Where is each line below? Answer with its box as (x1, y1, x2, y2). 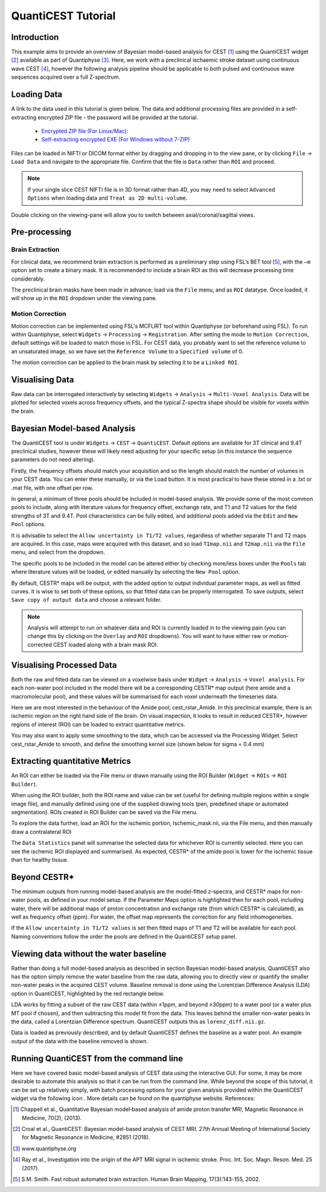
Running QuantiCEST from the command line (11, 1053, 184, 1064)
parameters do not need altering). (11, 456, 95, 463)
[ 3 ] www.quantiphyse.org (13, 1145, 77, 1152)
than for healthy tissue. (11, 856, 69, 863)
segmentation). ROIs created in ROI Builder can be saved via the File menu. (11, 808, 198, 816)
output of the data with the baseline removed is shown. (11, 1037, 148, 1044)
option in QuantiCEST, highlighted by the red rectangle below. (11, 989, 165, 997)
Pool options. (11, 521, 46, 528)
